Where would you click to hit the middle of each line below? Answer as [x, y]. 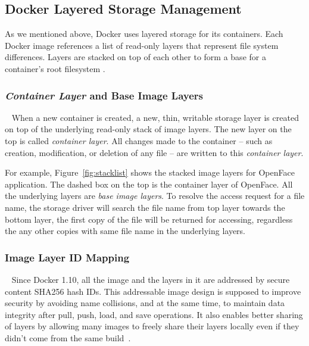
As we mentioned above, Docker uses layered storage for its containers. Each [144, 34]
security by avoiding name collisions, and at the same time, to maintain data [145, 303]
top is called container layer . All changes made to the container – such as [139, 140]
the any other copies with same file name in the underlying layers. [125, 231]
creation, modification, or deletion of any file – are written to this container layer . [154, 152]
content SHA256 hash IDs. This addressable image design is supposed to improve [153, 291]
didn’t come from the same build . [68, 337]
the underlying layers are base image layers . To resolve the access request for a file [155, 196]
